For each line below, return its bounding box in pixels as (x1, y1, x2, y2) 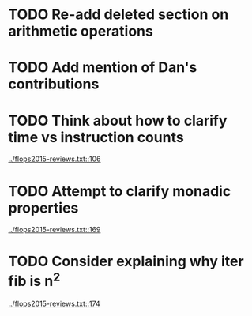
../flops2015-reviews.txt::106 (8, 154, 101, 164)
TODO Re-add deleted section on (8, 6, 229, 24)
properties (8, 199, 79, 216)
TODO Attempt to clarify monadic (8, 182, 231, 200)
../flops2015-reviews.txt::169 (8, 225, 101, 235)
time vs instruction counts (8, 128, 184, 146)
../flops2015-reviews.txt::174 (8, 299, 100, 308)
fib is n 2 (8, 269, 61, 290)
